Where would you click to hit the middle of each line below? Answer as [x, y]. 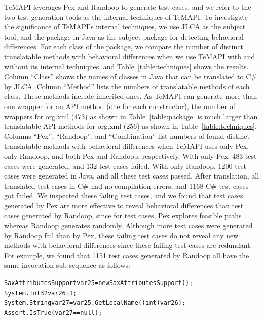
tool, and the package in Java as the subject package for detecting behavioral [124, 36]
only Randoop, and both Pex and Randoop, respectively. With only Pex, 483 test [130, 155]
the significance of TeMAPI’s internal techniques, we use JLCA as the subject [125, 27]
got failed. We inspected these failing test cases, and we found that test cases [124, 195]
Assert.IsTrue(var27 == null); [53, 313]
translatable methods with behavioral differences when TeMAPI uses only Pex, [127, 146]
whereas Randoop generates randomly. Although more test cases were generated [128, 225]
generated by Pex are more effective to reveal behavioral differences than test [124, 205]
